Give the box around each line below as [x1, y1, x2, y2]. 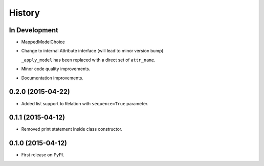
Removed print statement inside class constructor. [21, 126, 123, 132]
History [9, 7, 40, 18]
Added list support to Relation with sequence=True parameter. [21, 100, 149, 106]
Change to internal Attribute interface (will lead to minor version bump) [21, 48, 164, 54]
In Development [9, 26, 59, 34]
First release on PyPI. [21, 152, 65, 158]
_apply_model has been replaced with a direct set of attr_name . [21, 57, 155, 63]
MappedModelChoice [21, 39, 66, 45]
